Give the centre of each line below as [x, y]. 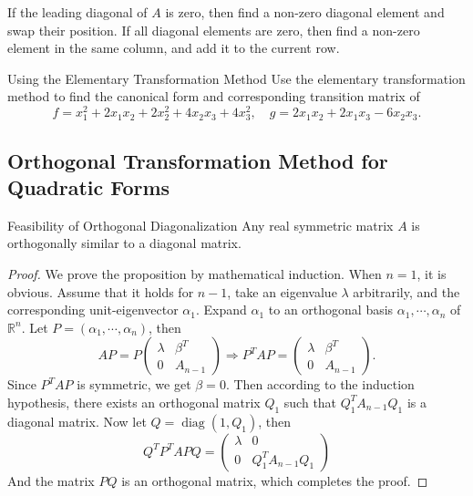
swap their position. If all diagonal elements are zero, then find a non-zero [214, 30]
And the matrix [51, 480]
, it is [432, 273]
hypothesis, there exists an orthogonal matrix [134, 402]
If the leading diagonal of [77, 12]
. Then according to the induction [320, 384]
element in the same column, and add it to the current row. [174, 48]
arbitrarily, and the [406, 291]
